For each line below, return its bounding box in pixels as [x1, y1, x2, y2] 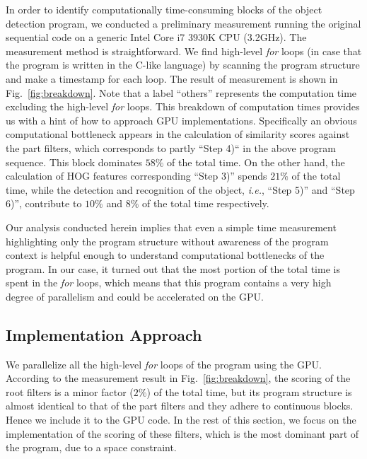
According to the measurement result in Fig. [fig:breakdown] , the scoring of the [6, 371, 351, 385]
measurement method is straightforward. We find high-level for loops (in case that [6, 43, 362, 58]
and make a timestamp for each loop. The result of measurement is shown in [6, 71, 338, 86]
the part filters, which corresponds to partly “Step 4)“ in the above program [6, 140, 336, 155]
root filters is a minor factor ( [6, 384, 134, 399]
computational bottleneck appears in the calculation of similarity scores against [6, 127, 350, 141]
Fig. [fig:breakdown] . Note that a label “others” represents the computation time [6, 85, 357, 100]
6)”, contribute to [6, 196, 82, 211]
